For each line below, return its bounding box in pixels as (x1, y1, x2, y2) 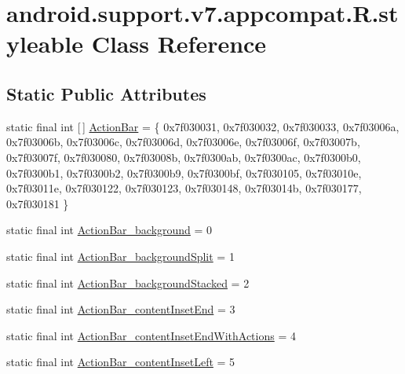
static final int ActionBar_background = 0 (6, 222, 213, 238)
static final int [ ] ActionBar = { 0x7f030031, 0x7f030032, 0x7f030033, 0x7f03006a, (6, 118, 400, 134)
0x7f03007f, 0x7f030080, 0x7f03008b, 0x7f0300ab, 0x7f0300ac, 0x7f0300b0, (6, 148, 361, 165)
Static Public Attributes (6, 81, 206, 105)
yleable (6, 27, 83, 60)
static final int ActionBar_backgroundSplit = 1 (6, 247, 235, 264)
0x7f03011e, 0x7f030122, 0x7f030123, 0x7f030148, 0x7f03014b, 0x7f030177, (6, 180, 362, 196)
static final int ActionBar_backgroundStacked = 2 (6, 274, 250, 291)
